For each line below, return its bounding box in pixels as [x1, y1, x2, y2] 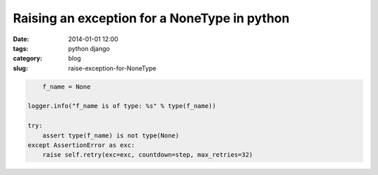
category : [13, 54, 43, 63]
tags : [13, 44, 29, 52]
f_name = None [42, 82, 91, 91]
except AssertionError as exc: [27, 142, 136, 149]
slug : [13, 63, 28, 73]
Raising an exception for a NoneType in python [13, 10, 290, 26]
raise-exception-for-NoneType [68, 63, 157, 73]
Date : [13, 35, 29, 43]
